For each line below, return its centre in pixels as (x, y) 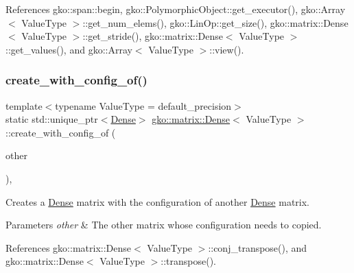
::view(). (227, 49)
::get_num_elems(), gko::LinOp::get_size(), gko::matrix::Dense (215, 22)
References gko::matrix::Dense (68, 247)
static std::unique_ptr (52, 119)
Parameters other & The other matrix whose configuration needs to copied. (164, 225)
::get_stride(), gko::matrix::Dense (153, 36)
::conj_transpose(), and (258, 247)
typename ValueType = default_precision (143, 105)
